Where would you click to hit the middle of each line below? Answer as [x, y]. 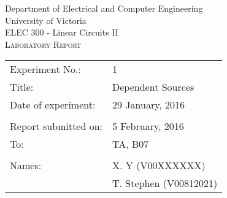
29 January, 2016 [149, 105]
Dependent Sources [153, 87]
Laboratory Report [43, 44]
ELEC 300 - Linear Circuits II [62, 32]
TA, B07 [131, 144]
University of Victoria [46, 20]
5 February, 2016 [148, 126]
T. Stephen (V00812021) [165, 183]
